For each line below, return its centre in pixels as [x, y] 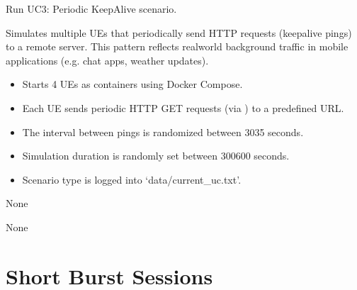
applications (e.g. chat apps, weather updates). [107, 60]
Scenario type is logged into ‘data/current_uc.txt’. [132, 179]
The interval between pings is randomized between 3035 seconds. [163, 132]
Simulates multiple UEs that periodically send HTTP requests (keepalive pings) [179, 32]
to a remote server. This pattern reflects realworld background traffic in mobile [177, 46]
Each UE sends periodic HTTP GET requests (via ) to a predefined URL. [183, 107]
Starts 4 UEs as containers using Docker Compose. [132, 84]
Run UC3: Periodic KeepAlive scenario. [91, 9]
